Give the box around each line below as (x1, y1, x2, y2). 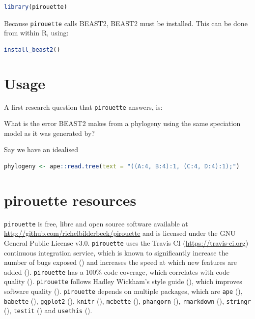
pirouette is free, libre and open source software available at (4, 218, 188, 228)
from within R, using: (4, 28, 69, 38)
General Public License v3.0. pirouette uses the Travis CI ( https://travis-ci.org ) (4, 237, 249, 248)
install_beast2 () (4, 46, 60, 53)
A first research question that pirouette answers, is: (4, 101, 163, 112)
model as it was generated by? (4, 128, 95, 138)
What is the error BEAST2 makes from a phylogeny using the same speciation (4, 118, 241, 128)
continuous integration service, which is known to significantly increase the (4, 247, 228, 257)
